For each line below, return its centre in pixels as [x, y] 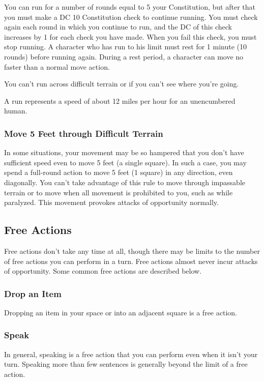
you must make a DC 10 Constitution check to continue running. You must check [131, 17]
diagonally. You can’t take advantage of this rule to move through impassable [125, 182]
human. [16, 111]
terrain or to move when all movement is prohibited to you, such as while [119, 192]
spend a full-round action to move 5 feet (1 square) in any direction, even [119, 172]
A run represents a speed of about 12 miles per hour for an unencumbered [120, 100]
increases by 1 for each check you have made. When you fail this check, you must [130, 36]
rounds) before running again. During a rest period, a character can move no [124, 56]
